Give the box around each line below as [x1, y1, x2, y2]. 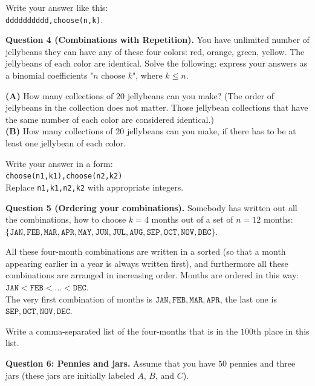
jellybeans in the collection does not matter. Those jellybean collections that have [5, 101, 308, 114]
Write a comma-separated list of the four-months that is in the [5, 324, 238, 337]
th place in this [253, 324, 310, 337]
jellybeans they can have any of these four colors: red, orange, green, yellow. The [5, 45, 305, 57]
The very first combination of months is [5, 292, 152, 305]
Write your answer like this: [5, 1, 108, 13]
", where [132, 69, 163, 82]
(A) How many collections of [5, 89, 114, 102]
